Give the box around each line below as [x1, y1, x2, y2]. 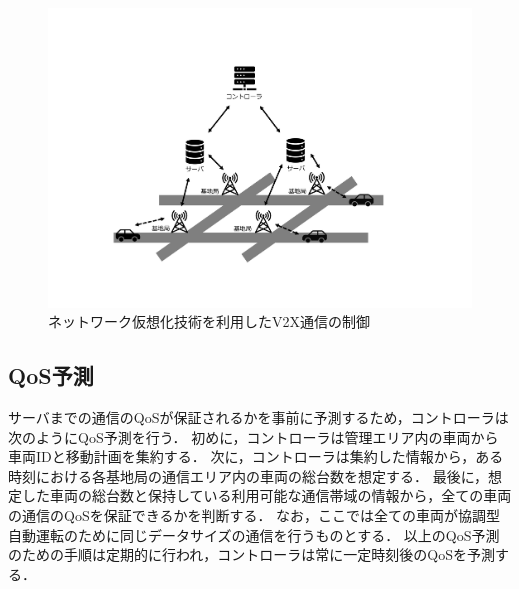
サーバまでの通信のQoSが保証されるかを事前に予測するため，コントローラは [8, 407, 509, 428]
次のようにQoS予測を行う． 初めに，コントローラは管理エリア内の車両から [8, 426, 499, 447]
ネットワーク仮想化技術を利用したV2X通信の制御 [48, 311, 370, 332]
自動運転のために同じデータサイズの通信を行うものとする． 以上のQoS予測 [8, 524, 500, 545]
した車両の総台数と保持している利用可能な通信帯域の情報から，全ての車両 [21, 485, 512, 506]
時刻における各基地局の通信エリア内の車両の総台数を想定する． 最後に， [8, 465, 488, 486]
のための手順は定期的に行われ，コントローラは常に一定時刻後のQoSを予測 [8, 544, 495, 565]
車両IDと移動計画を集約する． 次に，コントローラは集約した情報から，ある [8, 446, 504, 467]
